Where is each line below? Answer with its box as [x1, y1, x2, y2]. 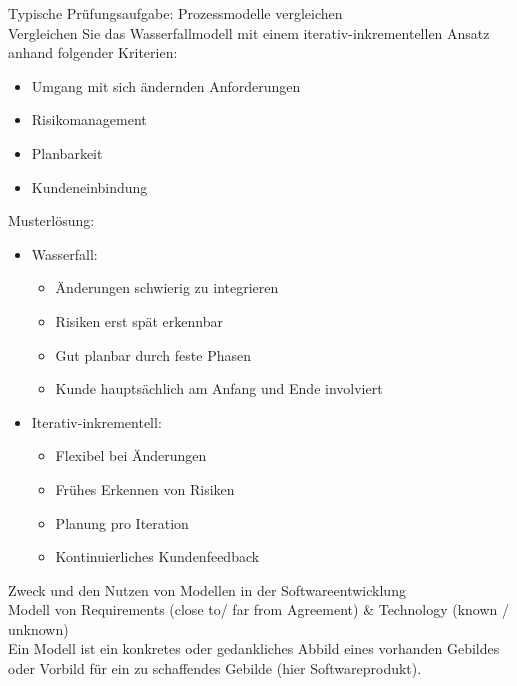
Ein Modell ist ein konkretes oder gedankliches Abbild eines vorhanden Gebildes [8, 638, 500, 659]
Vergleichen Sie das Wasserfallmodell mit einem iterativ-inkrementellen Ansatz [8, 22, 490, 43]
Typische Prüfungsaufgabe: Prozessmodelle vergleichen [8, 3, 343, 23]
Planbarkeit [31, 142, 103, 163]
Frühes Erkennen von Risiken [55, 478, 235, 499]
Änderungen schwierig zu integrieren [55, 277, 279, 298]
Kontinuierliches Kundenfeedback [55, 546, 260, 567]
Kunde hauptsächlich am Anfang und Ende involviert [55, 378, 383, 399]
